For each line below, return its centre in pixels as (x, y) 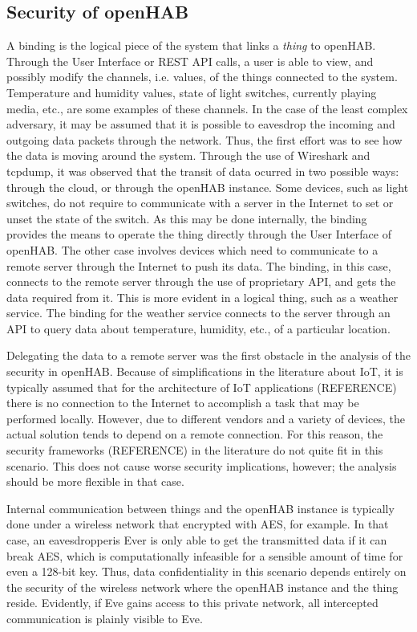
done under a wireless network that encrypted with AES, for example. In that (198, 524)
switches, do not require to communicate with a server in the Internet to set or (200, 203)
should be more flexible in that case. (95, 481)
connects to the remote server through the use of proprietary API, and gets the (201, 281)
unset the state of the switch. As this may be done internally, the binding (187, 218)
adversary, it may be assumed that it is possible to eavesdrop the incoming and (201, 124)
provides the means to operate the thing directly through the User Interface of (199, 234)
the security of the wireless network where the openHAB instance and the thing (202, 587)
